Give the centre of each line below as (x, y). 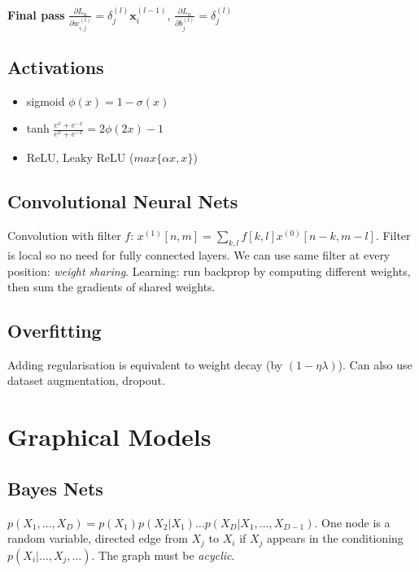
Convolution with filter (64, 236)
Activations (56, 67)
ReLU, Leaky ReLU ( (80, 157)
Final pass (36, 14)
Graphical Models (109, 437)
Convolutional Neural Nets (123, 201)
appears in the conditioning (335, 538)
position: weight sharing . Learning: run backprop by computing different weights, (209, 271)
